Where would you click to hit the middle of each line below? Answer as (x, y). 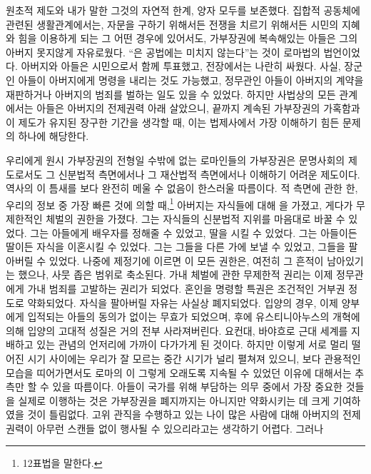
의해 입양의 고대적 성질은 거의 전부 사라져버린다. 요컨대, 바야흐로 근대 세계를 (177, 330)
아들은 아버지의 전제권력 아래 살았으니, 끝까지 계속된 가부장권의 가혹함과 (198, 108)
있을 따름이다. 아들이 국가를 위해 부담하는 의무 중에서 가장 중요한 (197, 387)
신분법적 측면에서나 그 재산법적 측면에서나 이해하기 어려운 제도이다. (209, 174)
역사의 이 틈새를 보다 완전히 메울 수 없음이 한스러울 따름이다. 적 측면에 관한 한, (182, 188)
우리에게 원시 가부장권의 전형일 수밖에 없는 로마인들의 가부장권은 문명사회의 (176, 160)
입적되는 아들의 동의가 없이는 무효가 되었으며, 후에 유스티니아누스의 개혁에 (194, 317)
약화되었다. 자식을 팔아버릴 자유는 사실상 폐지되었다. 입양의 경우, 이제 (183, 302)
